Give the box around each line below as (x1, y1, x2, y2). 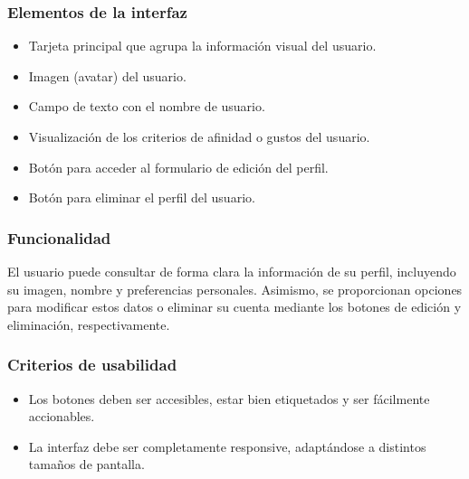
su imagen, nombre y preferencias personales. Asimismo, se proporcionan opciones (7, 279, 463, 298)
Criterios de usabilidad (7, 353, 177, 376)
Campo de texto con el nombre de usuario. (28, 97, 265, 116)
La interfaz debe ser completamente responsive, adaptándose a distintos (28, 437, 426, 456)
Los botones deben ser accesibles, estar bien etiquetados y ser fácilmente (28, 389, 430, 408)
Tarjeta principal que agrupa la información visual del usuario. (28, 36, 377, 55)
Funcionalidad (7, 226, 111, 249)
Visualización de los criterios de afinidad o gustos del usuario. (28, 127, 370, 146)
